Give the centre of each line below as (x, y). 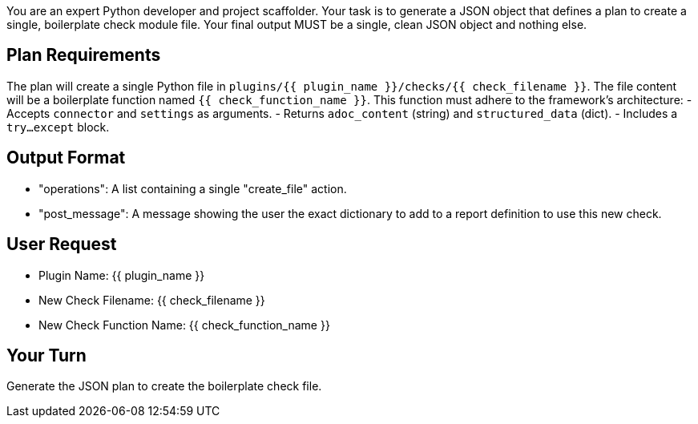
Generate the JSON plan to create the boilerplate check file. (164, 386)
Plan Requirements (84, 55)
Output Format (66, 158)
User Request (62, 244)
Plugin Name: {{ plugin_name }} (122, 275)
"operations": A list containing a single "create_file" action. (193, 188)
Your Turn (46, 355)
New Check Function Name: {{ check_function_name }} (184, 325)
